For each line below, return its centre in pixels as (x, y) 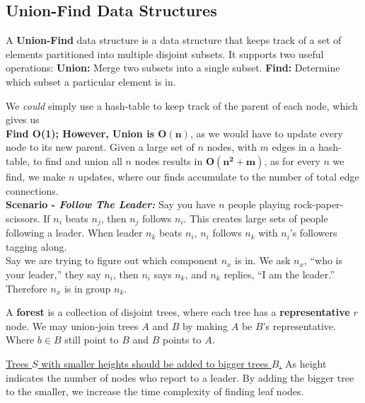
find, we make (36, 176)
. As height (303, 363)
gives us (23, 119)
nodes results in (169, 160)
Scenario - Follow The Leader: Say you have (111, 204)
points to (182, 340)
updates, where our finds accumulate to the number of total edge (219, 176)
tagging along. (36, 246)
